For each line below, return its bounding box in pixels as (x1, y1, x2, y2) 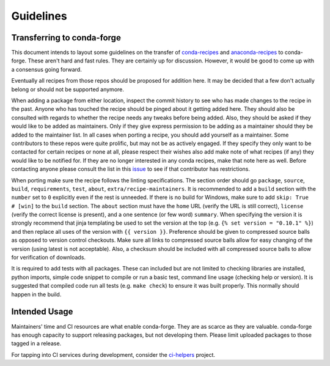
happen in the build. (11, 291, 62, 298)
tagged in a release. (11, 340, 62, 347)
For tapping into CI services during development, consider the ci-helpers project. (11, 351, 216, 358)
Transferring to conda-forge (11, 32, 122, 43)
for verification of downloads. (11, 254, 86, 261)
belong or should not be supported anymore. (11, 86, 125, 93)
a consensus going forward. (11, 65, 82, 73)
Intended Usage (11, 307, 73, 317)
